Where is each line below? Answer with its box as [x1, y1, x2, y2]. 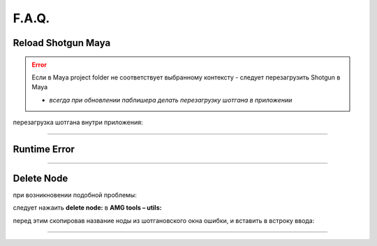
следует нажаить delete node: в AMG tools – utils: [13, 203, 162, 212]
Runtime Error [13, 143, 75, 155]
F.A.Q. [13, 10, 50, 26]
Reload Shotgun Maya [13, 37, 111, 49]
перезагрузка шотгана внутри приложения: [13, 118, 143, 127]
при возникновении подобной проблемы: [13, 191, 138, 199]
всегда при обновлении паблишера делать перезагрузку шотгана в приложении [49, 95, 293, 104]
